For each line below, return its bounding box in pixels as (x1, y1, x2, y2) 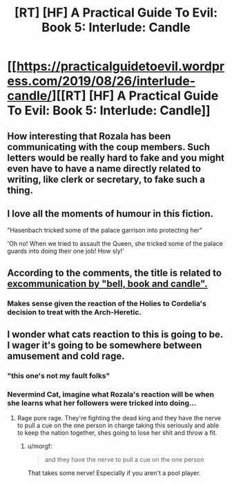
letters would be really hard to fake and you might (7, 152, 224, 163)
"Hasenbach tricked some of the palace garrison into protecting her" (7, 226, 203, 235)
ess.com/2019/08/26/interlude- (7, 73, 195, 89)
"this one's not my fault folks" (7, 371, 110, 381)
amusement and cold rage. (7, 350, 125, 362)
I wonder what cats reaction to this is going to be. (7, 329, 223, 341)
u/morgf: (27, 442, 52, 451)
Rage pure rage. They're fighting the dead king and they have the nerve (17, 414, 222, 422)
